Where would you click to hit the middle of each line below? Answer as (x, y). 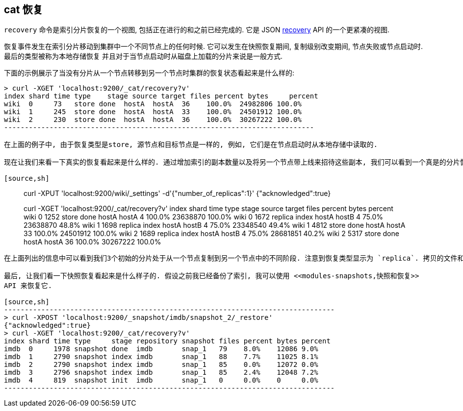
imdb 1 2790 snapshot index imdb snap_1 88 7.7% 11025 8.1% (161, 357)
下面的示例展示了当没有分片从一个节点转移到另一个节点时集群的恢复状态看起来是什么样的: (149, 73)
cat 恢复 (24, 10)
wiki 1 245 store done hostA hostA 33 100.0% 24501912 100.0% (153, 112)
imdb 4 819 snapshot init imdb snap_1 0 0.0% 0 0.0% (161, 380)
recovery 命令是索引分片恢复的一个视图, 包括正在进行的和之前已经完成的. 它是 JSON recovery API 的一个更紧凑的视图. (197, 30)
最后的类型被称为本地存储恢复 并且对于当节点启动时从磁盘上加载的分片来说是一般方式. (143, 56)
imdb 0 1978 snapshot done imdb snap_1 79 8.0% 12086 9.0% (161, 349)
